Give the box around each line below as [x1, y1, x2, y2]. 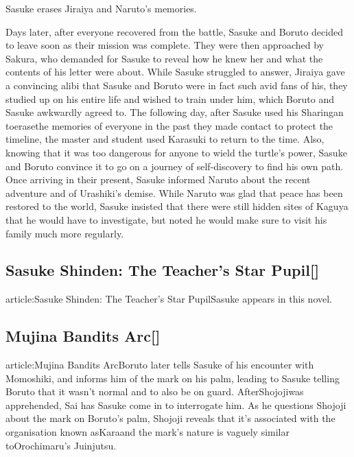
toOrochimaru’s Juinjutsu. [5, 438, 117, 452]
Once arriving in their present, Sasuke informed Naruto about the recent [5, 172, 311, 187]
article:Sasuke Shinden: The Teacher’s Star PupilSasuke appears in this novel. [5, 292, 332, 306]
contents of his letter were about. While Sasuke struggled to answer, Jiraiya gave [5, 65, 345, 79]
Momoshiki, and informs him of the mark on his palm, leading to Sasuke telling [5, 371, 340, 385]
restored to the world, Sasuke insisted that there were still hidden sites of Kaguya [5, 199, 349, 213]
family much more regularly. [5, 226, 124, 240]
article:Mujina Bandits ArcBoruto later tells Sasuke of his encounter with [5, 358, 314, 372]
